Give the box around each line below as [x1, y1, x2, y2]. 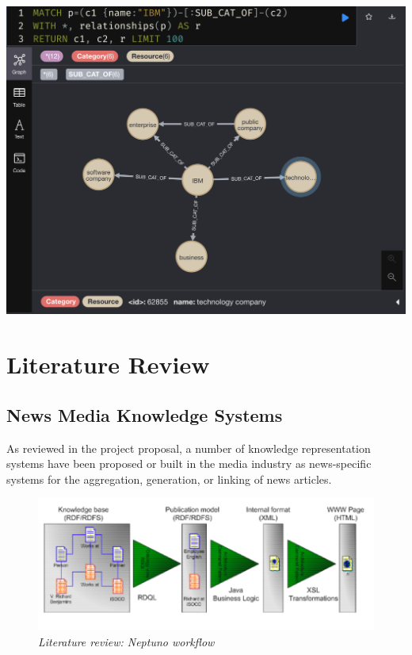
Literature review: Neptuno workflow [38, 633, 215, 649]
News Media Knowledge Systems [6, 402, 283, 427]
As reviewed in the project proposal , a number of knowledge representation [6, 439, 371, 456]
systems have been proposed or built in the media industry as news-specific [6, 455, 372, 472]
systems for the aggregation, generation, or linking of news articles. [6, 470, 332, 487]
